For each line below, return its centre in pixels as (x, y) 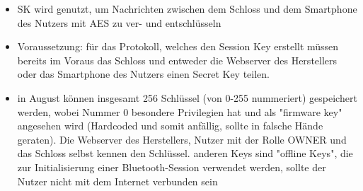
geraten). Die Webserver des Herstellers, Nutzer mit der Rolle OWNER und (182, 139)
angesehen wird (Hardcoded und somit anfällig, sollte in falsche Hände (170, 126)
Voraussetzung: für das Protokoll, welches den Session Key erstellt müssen (178, 46)
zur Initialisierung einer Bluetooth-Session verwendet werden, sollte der (172, 167)
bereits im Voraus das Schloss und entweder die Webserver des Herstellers (177, 60)
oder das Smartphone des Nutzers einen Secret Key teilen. (143, 74)
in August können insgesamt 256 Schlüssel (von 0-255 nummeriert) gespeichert (187, 97)
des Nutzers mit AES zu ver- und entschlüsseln (119, 22)
